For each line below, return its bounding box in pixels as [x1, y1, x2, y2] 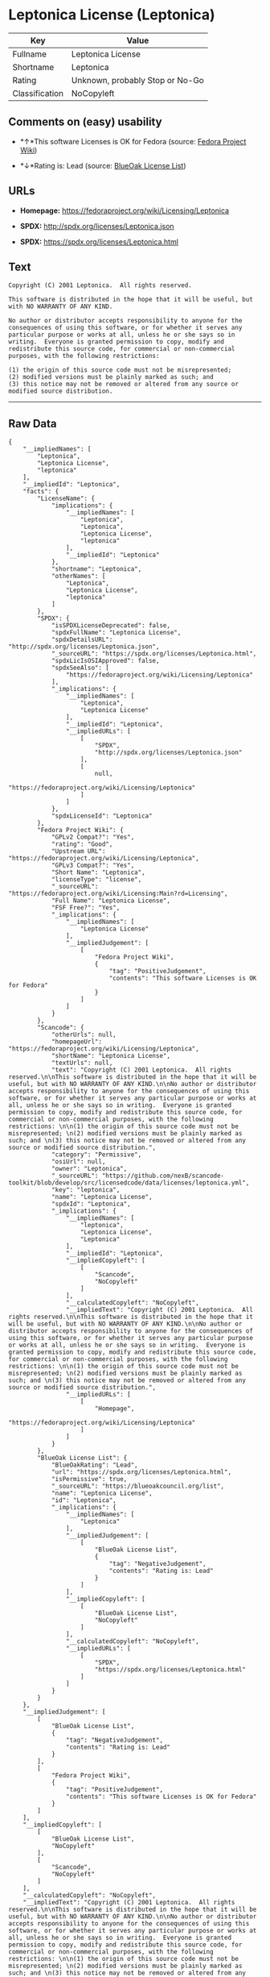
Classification [12, 87, 64, 98]
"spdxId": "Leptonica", [51, 1200, 131, 1209]
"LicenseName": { [37, 494, 95, 503]
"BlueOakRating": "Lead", [51, 1461, 138, 1469]
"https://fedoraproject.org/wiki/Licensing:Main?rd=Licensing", [8, 889, 228, 898]
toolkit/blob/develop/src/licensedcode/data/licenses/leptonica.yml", [8, 1179, 250, 1187]
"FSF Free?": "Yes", [51, 904, 121, 912]
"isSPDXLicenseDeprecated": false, [51, 622, 171, 630]
